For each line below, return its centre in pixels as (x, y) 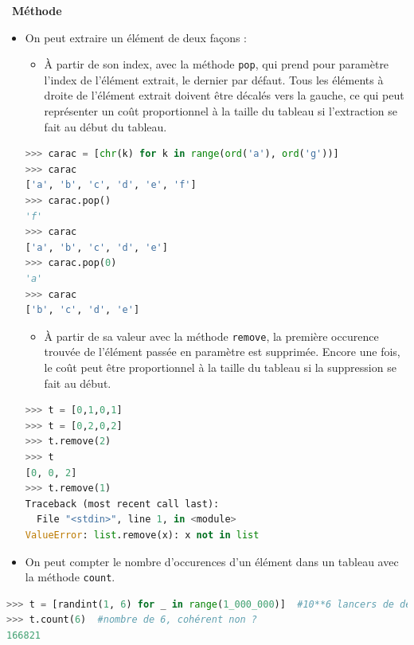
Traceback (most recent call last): (122, 504)
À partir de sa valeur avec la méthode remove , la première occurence (211, 336)
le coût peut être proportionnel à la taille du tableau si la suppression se (220, 367)
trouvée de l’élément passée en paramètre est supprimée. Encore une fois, (222, 352)
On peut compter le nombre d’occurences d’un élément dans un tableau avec (212, 561)
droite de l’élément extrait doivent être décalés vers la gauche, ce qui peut (224, 95)
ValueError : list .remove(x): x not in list (142, 535)
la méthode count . (70, 577)
